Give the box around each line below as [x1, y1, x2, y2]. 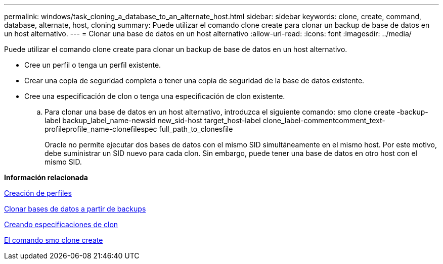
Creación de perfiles [4, 189, 72, 197]
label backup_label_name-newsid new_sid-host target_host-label [45, 116, 261, 125]
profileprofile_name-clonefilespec [45, 125, 157, 133]
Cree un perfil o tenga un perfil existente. [24, 61, 161, 69]
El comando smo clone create [4, 236, 103, 244]
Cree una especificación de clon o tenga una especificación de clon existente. [24, 92, 285, 100]
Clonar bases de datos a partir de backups [4, 204, 146, 213]
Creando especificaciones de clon [4, 220, 118, 229]
